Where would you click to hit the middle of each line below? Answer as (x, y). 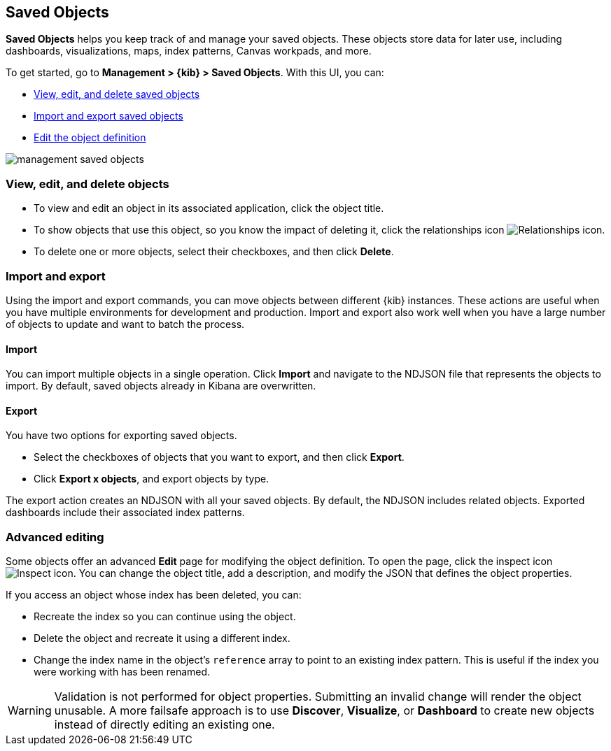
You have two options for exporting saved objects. (121, 436)
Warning (30, 711)
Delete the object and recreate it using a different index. (162, 638)
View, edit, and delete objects (87, 184)
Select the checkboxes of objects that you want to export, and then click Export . (219, 457)
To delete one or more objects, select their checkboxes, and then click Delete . (214, 252)
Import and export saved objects (108, 116)
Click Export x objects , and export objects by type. (152, 479)
